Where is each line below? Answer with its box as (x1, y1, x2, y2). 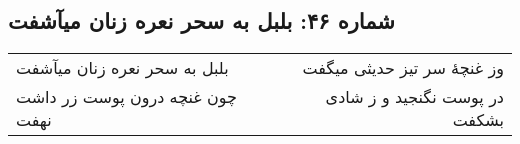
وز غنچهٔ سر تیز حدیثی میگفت (302, 56, 504, 80)
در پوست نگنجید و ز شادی (325, 85, 504, 109)
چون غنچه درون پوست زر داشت (16, 85, 237, 109)
